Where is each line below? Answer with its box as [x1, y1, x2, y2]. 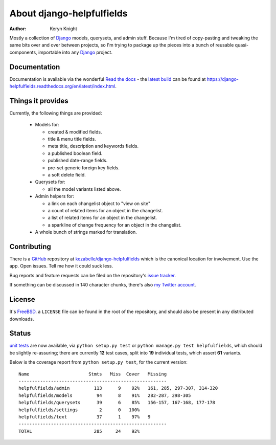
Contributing [9, 242, 51, 251]
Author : [9, 26, 27, 32]
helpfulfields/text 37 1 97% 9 [18, 414, 151, 419]
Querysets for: [35, 179, 66, 185]
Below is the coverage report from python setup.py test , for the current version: [9, 359, 188, 365]
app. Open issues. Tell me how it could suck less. [9, 263, 113, 269]
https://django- [206, 76, 239, 82]
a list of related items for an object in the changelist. [48, 215, 157, 221]
